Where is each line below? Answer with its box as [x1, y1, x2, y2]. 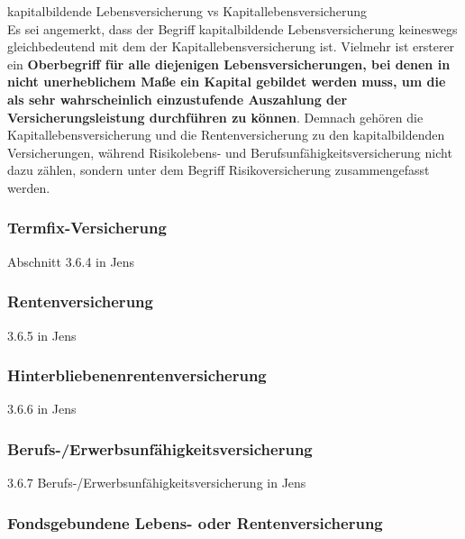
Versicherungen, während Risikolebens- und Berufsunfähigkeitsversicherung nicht [7, 142, 452, 161]
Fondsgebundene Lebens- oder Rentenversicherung [7, 511, 383, 534]
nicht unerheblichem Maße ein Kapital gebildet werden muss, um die [7, 72, 446, 91]
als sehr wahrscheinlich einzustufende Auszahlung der [7, 89, 348, 108]
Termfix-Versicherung [7, 216, 167, 239]
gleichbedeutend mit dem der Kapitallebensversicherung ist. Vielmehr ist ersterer [7, 37, 455, 56]
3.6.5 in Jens [7, 325, 77, 344]
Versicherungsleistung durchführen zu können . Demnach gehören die [7, 107, 424, 126]
